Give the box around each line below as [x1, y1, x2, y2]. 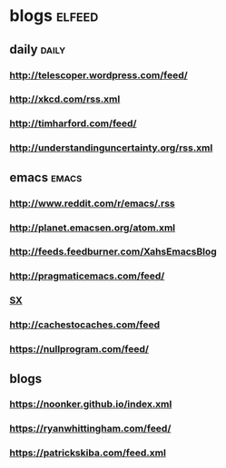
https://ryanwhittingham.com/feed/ [9, 423, 172, 435]
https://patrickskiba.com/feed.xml [9, 446, 166, 459]
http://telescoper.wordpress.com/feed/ [9, 69, 188, 82]
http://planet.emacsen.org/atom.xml [9, 221, 176, 234]
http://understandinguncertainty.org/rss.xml [9, 141, 213, 154]
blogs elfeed [9, 5, 99, 26]
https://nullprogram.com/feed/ [9, 343, 150, 356]
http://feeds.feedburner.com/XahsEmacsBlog [9, 246, 218, 258]
